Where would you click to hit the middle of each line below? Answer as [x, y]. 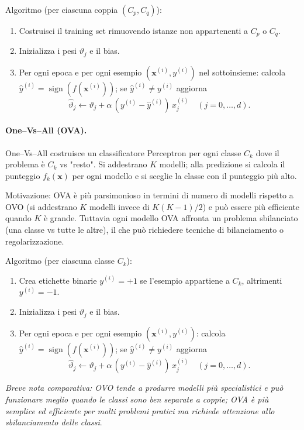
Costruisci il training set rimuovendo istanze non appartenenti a [134, 30]
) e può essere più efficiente [251, 206]
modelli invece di [119, 206]
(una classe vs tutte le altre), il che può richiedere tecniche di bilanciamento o [144, 230]
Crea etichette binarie [58, 280]
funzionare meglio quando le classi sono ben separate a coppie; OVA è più [137, 399]
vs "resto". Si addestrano [103, 164]
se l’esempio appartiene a [185, 280]
